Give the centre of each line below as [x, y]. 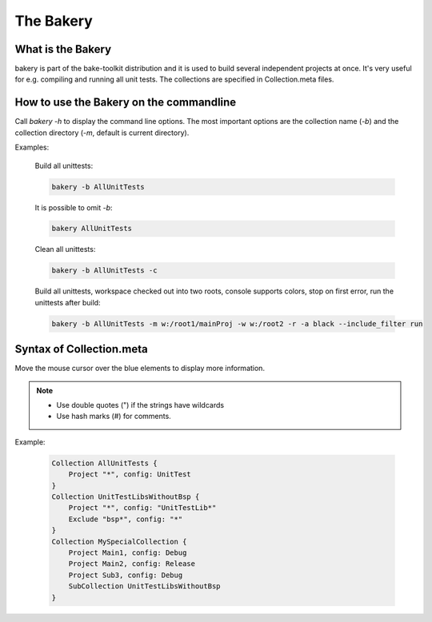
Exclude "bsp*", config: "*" [126, 519]
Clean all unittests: [65, 249]
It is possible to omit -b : [74, 207]
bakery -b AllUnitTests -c [104, 271]
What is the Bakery [63, 49]
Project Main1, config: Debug [128, 552]
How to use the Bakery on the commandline [126, 103]
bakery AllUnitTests [92, 229]
